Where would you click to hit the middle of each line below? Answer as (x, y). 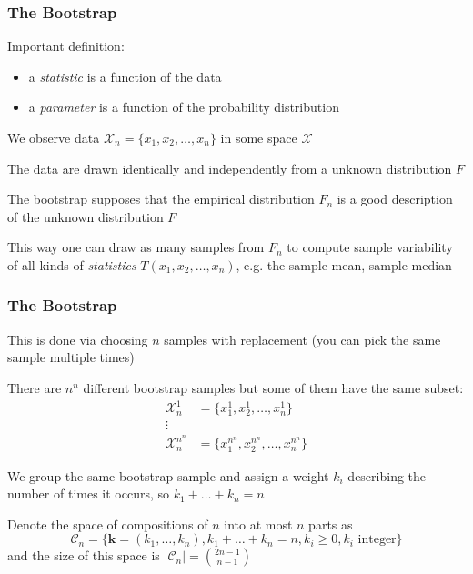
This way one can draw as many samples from (136, 247)
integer (377, 540)
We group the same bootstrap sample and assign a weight (168, 475)
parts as (331, 524)
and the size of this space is (84, 555)
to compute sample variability (370, 247)
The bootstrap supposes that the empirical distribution (161, 199)
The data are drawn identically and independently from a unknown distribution (230, 168)
